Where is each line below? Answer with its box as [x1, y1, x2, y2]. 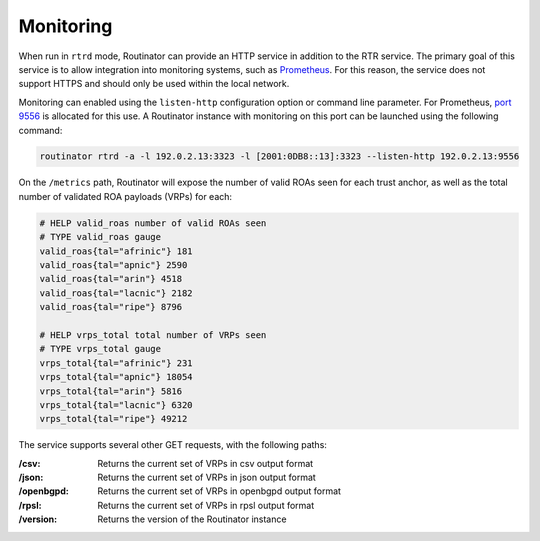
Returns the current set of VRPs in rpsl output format [97, 499, 315, 511]
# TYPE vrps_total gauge [39, 343, 162, 355]
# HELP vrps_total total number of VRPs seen [39, 329, 267, 340]
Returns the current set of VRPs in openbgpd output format [97, 485, 342, 497]
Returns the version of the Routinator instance [97, 513, 287, 525]
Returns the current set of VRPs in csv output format [97, 457, 314, 469]
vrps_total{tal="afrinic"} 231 [39, 357, 194, 369]
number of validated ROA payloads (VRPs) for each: [18, 190, 233, 202]
